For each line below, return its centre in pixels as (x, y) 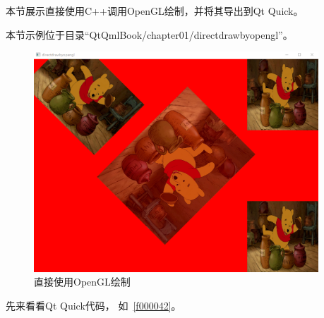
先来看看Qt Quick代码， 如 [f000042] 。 (94, 306)
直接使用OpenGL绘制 (82, 282)
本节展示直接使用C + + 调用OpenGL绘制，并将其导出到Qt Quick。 (155, 11)
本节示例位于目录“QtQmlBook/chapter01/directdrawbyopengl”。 (149, 34)
